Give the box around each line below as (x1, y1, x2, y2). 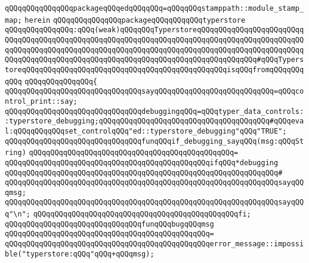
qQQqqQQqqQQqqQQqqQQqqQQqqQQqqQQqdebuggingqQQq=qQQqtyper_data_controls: (5, 107, 304, 116)
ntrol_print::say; (5, 97, 78, 106)
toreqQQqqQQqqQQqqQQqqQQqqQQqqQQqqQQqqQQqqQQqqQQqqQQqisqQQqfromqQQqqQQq (5, 65, 304, 74)
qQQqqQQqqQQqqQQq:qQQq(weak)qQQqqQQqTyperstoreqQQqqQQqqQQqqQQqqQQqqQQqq (5, 26, 304, 35)
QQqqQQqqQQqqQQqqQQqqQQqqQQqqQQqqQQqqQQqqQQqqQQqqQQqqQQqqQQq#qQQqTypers (5, 55, 304, 64)
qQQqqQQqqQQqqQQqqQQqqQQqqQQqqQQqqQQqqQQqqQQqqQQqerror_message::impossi (5, 240, 304, 249)
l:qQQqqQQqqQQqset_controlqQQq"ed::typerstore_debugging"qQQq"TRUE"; (5, 126, 287, 135)
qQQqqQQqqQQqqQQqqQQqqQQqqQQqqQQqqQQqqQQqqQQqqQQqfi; (33, 210, 251, 219)
